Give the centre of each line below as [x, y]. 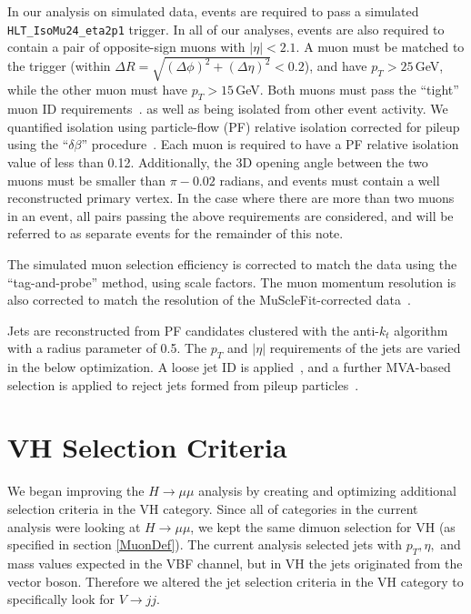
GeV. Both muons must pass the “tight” [347, 90]
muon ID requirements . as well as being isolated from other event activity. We [228, 109]
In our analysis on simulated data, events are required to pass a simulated [213, 11]
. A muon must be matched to [380, 47]
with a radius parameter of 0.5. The [107, 348]
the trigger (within [59, 66]
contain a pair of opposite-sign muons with [126, 47]
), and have [336, 66]
